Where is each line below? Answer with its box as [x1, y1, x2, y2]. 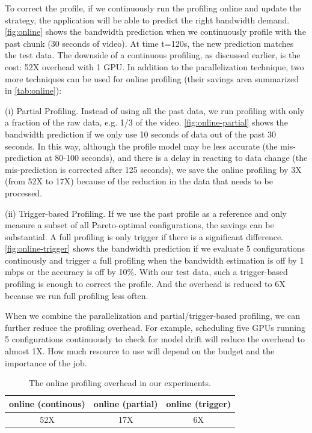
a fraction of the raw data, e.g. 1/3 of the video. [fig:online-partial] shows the [5, 116, 288, 129]
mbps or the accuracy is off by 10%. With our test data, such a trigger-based [5, 265, 288, 278]
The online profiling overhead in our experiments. [29, 377, 211, 389]
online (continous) [9, 397, 85, 410]
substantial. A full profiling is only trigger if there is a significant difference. [5, 230, 284, 243]
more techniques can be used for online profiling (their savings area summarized [5, 72, 299, 85]
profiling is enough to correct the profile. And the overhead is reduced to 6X [5, 277, 286, 290]
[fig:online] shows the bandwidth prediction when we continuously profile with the [5, 25, 306, 38]
